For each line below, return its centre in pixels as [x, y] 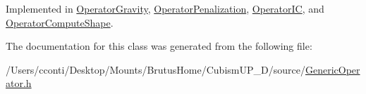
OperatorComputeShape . [60, 22]
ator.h [19, 83]
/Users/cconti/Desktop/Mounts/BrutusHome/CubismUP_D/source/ [155, 69]
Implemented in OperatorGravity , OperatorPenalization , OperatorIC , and [165, 8]
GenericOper [333, 69]
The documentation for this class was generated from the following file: [159, 46]
